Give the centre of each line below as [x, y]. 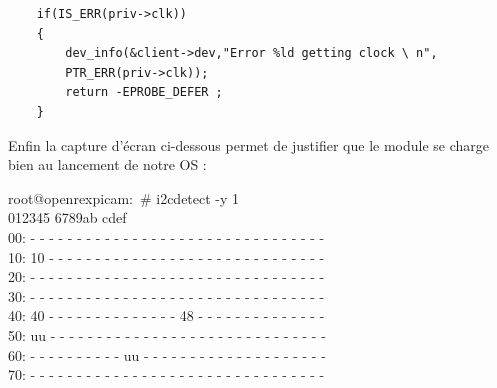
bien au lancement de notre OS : [107, 164]
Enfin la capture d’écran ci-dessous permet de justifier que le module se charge [249, 144]
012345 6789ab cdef [67, 217]
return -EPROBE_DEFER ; [144, 92]
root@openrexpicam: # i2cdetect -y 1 [124, 197]
